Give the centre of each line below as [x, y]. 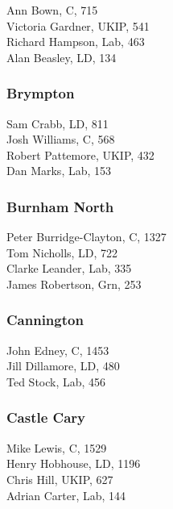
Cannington [45, 320]
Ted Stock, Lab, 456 [56, 381]
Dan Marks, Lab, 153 [59, 171]
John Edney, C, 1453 [58, 350]
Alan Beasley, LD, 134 [62, 57]
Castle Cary [46, 417]
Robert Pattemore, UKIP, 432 [80, 154]
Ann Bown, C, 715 [52, 10]
